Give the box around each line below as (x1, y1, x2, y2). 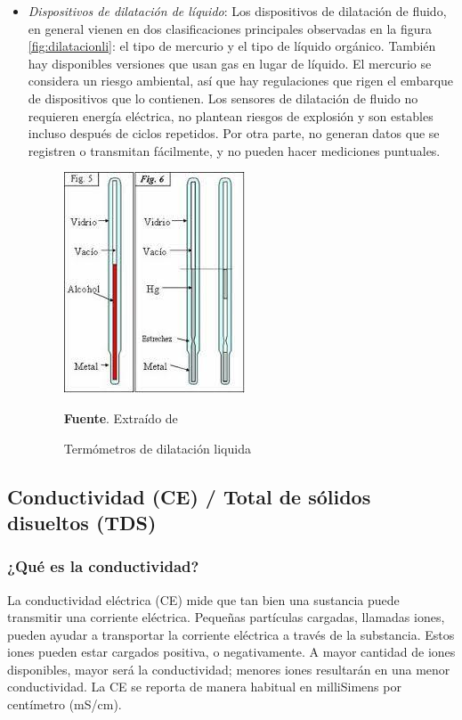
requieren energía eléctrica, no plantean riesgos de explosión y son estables (28, 106, 434, 125)
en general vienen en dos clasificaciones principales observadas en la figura (28, 19, 433, 37)
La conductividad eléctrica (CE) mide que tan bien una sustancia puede (7, 590, 400, 609)
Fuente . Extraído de (63, 408, 178, 427)
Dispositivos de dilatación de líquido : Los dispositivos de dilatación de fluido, (28, 2, 447, 20)
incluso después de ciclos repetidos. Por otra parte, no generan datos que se (28, 124, 440, 143)
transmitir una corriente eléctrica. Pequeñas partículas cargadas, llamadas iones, (7, 608, 445, 626)
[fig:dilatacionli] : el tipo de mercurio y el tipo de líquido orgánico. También (28, 37, 436, 55)
